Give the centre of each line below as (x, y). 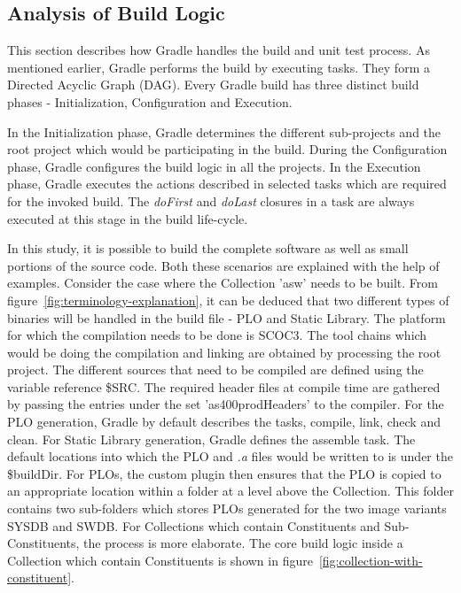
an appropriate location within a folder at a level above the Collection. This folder (230, 491)
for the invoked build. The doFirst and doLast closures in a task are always (211, 200)
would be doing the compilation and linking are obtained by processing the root (224, 352)
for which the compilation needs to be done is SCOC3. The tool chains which (217, 335)
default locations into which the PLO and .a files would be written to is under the (230, 456)
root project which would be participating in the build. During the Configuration (227, 149)
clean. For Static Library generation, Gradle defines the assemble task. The (211, 439)
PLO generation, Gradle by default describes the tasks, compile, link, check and (224, 422)
